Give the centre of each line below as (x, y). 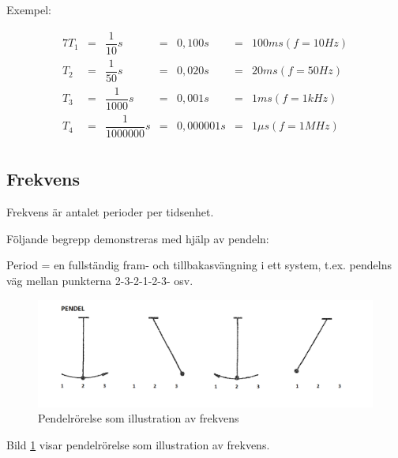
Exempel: (29, 9)
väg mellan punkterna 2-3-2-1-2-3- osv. (100, 280)
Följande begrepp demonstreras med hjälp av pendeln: (138, 238)
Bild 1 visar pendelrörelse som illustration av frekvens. (138, 444)
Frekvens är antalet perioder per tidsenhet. (110, 212)
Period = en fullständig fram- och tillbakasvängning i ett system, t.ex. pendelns (199, 265)
